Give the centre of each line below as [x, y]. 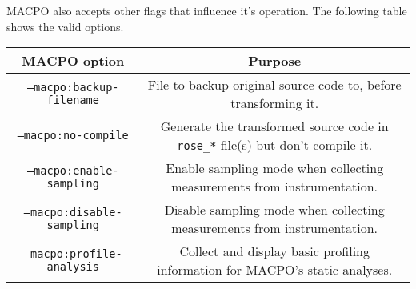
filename [73, 100]
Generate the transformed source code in [274, 126]
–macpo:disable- [73, 213]
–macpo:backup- [73, 88]
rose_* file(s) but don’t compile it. [275, 145]
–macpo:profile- [73, 254]
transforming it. [275, 103]
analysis [73, 267]
